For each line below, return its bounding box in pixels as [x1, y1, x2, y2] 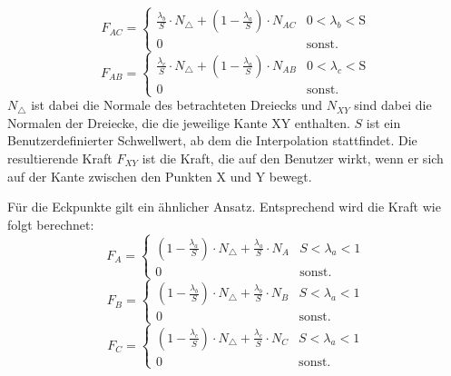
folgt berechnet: [7, 214, 94, 233]
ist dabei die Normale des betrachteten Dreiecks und [31, 95, 323, 114]
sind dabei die [354, 95, 432, 114]
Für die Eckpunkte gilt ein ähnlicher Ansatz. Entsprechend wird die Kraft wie [7, 197, 441, 216]
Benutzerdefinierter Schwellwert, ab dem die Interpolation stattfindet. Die [7, 131, 417, 150]
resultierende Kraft [7, 148, 113, 167]
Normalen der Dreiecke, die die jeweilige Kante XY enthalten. [7, 113, 350, 132]
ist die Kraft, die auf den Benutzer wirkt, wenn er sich [142, 148, 444, 167]
